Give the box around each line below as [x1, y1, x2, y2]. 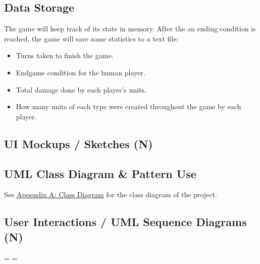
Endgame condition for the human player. [16, 67, 145, 77]
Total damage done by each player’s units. [16, 84, 146, 95]
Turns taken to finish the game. [16, 50, 114, 61]
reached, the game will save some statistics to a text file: [4, 33, 179, 43]
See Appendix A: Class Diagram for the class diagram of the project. [4, 189, 217, 200]
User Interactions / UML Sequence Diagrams [4, 214, 247, 230]
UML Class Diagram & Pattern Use [4, 165, 196, 181]
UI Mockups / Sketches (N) [4, 136, 153, 151]
